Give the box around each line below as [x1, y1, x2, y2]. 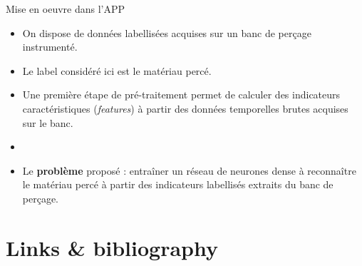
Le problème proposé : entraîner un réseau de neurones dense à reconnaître [22, 163, 356, 178]
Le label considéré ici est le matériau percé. [22, 63, 212, 78]
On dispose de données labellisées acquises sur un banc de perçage [22, 25, 311, 40]
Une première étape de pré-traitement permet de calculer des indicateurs [22, 87, 341, 102]
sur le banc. [22, 115, 73, 130]
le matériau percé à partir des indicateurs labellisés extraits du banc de [22, 177, 333, 192]
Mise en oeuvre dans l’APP [6, 1, 125, 16]
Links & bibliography [6, 232, 218, 262]
